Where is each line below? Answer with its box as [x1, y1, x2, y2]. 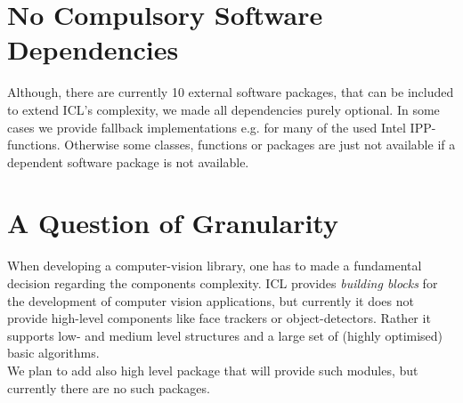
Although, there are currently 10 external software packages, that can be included [7, 83, 454, 101]
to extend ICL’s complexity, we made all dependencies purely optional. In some [7, 100, 440, 118]
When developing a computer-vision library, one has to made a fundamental [7, 256, 422, 275]
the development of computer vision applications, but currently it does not [7, 291, 414, 310]
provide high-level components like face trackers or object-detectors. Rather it [7, 309, 431, 327]
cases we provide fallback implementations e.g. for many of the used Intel [7, 117, 406, 136]
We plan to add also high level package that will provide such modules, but [7, 360, 418, 379]
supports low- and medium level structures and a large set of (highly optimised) [7, 326, 443, 344]
